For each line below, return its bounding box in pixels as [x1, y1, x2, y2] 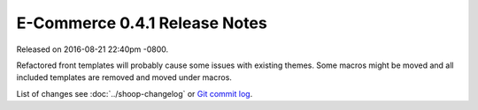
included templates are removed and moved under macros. [16, 72, 232, 83]
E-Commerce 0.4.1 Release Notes [16, 13, 267, 33]
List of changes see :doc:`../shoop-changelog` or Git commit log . [16, 88, 253, 99]
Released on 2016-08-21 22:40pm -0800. [16, 44, 169, 55]
